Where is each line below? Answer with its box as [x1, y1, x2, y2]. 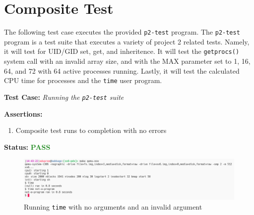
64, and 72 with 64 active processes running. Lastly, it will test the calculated [4, 65, 240, 76]
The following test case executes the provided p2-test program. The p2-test [4, 27, 240, 37]
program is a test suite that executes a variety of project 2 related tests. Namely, [4, 36, 250, 46]
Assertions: [4, 108, 43, 119]
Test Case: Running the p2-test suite [4, 91, 124, 102]
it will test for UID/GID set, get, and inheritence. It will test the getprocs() [4, 46, 240, 56]
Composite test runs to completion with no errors [15, 125, 167, 135]
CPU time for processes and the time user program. [4, 75, 162, 86]
